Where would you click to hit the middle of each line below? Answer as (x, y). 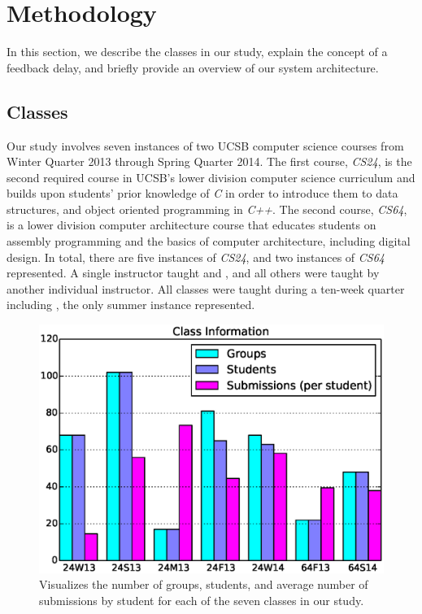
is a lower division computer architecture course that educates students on (191, 225)
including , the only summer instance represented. (131, 305)
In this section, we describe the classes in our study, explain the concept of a (197, 52)
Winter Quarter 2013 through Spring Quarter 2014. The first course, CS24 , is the (209, 161)
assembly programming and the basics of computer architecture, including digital (209, 241)
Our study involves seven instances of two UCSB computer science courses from (205, 145)
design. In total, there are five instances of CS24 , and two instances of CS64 (196, 257)
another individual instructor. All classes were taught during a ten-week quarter (206, 288)
